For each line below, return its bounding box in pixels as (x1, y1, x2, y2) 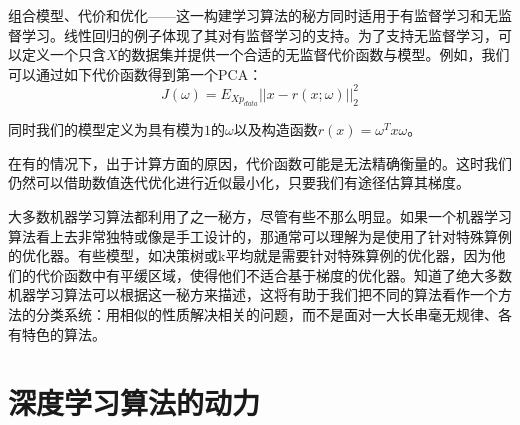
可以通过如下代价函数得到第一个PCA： (8, 63, 263, 84)
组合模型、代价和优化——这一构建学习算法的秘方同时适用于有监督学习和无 (8, 5, 498, 25)
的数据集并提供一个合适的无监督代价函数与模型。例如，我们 (117, 44, 510, 65)
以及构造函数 (233, 119, 318, 140)
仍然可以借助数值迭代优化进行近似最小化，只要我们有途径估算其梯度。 (8, 172, 470, 193)
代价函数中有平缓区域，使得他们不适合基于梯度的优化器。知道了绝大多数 (35, 264, 512, 285)
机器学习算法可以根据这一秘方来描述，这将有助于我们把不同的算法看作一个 (8, 284, 498, 305)
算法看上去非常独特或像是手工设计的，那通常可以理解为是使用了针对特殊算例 (8, 225, 512, 246)
